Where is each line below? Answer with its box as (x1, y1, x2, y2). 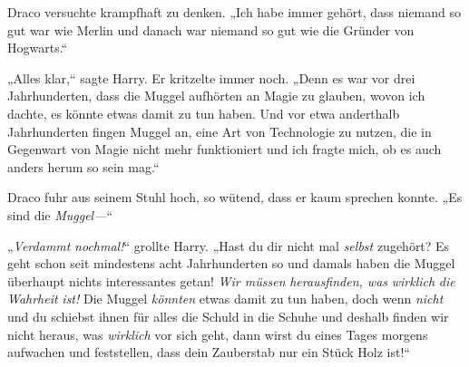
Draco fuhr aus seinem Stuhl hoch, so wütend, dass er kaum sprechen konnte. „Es (7, 188, 463, 207)
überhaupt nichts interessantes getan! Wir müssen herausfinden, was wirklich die (7, 271, 455, 290)
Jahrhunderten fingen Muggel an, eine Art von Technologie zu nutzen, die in (7, 121, 432, 140)
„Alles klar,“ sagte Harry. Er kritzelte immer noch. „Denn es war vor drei (7, 68, 415, 87)
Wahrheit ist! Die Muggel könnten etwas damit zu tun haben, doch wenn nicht (7, 289, 444, 308)
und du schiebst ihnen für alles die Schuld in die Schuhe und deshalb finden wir (7, 306, 449, 325)
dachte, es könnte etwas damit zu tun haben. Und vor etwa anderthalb (7, 103, 400, 122)
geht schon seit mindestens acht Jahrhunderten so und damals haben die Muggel (7, 254, 455, 273)
